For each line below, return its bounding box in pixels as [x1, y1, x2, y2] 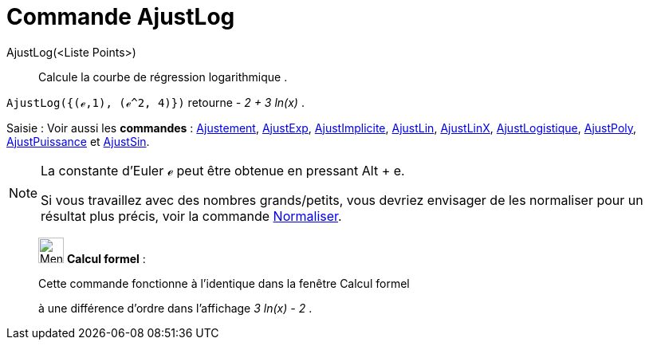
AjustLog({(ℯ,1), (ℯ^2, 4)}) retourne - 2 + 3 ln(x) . [6, 95, 305, 109]
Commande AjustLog [6, 3, 235, 30]
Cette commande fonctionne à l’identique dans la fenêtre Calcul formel [38, 276, 410, 290]
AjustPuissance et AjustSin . [6, 134, 150, 148]
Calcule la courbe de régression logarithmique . [38, 69, 288, 84]
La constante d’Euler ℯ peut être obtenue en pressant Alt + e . [41, 162, 405, 179]
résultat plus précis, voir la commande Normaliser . [41, 207, 342, 224]
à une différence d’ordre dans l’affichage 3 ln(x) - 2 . [38, 301, 313, 315]
